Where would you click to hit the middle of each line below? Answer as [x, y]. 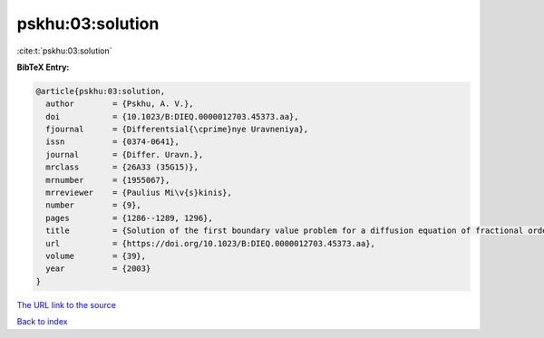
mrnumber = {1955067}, [108, 180]
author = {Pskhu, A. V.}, [120, 104]
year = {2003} [98, 269]
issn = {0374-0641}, [113, 142]
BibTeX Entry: [43, 67]
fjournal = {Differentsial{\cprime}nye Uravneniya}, [177, 130]
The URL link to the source [67, 304]
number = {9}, [94, 205]
